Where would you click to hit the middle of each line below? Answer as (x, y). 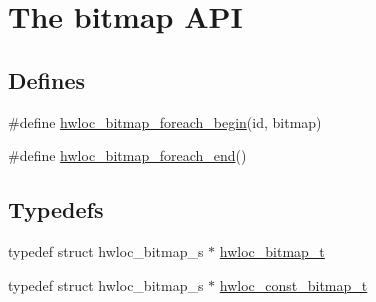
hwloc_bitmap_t (272, 250)
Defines (47, 79)
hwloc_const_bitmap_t (293, 284)
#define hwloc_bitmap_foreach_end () (127, 155)
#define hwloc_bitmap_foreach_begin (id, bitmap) (165, 121)
